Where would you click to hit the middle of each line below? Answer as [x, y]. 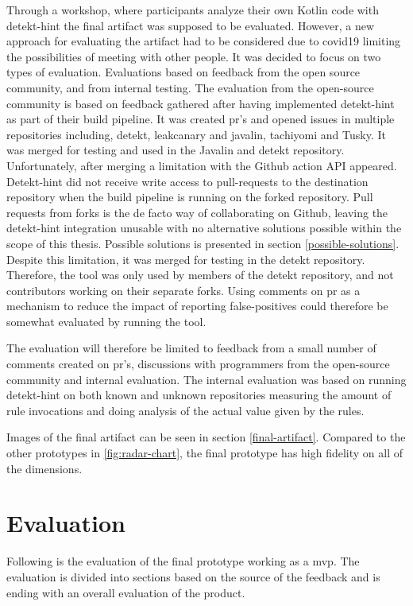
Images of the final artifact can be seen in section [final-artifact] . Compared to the [206, 437]
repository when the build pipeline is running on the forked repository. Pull [190, 197]
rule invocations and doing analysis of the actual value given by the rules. [185, 410]
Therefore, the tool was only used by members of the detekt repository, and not [200, 275]
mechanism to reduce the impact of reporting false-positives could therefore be [197, 306]
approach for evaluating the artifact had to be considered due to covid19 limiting [204, 41]
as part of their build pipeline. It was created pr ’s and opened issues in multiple [201, 119]
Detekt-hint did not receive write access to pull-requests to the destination [187, 181]
